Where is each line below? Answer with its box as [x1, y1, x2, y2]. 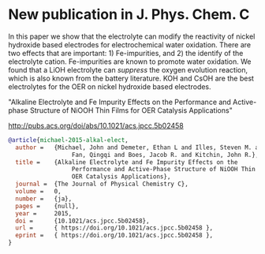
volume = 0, [15, 188, 62, 196]
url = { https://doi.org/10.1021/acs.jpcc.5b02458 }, [15, 224, 214, 232]
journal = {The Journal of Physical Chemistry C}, [15, 180, 189, 189]
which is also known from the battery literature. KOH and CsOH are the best [8, 73, 255, 83]
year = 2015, [15, 209, 73, 218]
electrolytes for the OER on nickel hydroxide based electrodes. [8, 81, 211, 92]
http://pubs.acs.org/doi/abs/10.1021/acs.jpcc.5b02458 [8, 121, 184, 130]
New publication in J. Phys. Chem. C [8, 6, 250, 24]
